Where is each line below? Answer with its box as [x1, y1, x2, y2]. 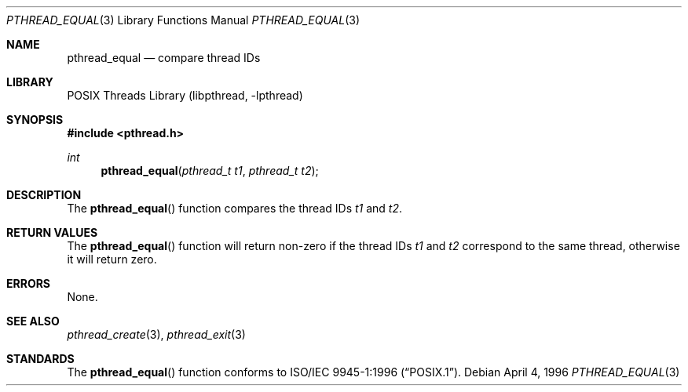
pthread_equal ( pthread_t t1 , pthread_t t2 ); [101, 164, 319, 177]
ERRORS [6, 277, 51, 290]
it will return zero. [67, 252, 157, 266]
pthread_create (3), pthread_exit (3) [67, 328, 246, 341]
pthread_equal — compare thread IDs [67, 51, 261, 64]
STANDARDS [6, 352, 75, 365]
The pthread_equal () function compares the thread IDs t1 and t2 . [67, 201, 403, 215]
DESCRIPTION [6, 188, 82, 201]
